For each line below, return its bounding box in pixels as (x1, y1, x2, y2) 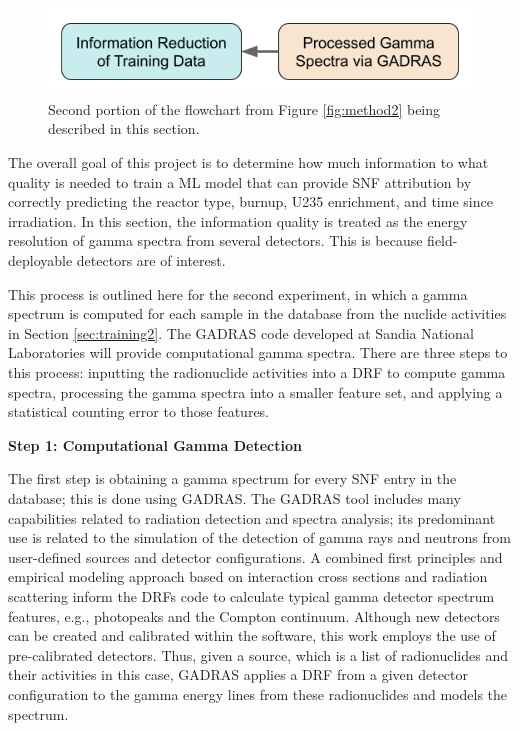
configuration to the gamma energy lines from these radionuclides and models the (8, 683, 508, 704)
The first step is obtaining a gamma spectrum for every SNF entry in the (8, 468, 457, 489)
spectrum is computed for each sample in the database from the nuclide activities (8, 303, 507, 324)
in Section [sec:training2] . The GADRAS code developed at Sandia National (8, 322, 474, 343)
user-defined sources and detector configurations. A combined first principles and (8, 546, 503, 567)
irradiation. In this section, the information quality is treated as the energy (8, 210, 468, 231)
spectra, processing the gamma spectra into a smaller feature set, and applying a (8, 381, 503, 402)
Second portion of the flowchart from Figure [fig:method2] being (48, 98, 441, 119)
